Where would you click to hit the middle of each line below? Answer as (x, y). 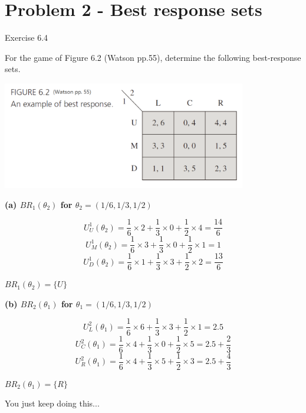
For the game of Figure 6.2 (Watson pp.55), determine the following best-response (153, 57)
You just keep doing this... (52, 403)
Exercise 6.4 (27, 38)
